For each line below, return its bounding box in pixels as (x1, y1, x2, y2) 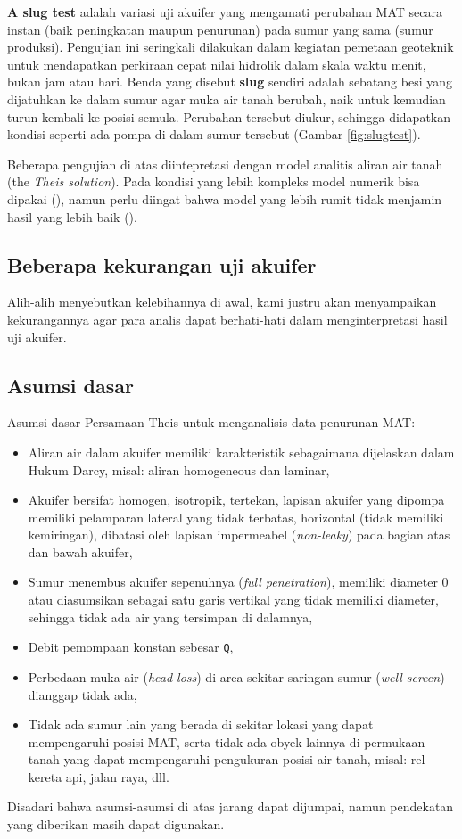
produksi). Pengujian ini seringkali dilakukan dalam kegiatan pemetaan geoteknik (7, 37, 454, 56)
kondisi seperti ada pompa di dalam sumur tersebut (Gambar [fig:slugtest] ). (7, 125, 421, 144)
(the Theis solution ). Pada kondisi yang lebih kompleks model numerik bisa (7, 172, 420, 191)
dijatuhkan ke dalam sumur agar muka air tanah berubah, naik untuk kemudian (7, 89, 446, 108)
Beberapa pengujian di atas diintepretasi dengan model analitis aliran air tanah (7, 154, 443, 173)
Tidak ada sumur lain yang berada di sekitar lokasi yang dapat (28, 715, 374, 734)
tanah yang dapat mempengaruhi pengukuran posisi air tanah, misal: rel (28, 750, 425, 769)
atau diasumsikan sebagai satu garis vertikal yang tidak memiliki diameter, (28, 590, 439, 609)
